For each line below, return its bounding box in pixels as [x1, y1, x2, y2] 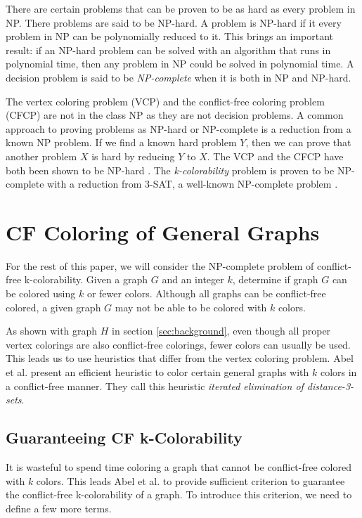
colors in [320, 365, 357, 379]
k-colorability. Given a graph [24, 272, 148, 287]
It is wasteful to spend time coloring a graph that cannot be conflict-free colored [6, 459, 351, 474]
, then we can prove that [245, 135, 351, 150]
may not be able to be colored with [115, 299, 267, 314]
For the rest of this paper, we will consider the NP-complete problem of [6, 258, 314, 273]
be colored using [6, 286, 76, 301]
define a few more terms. [6, 500, 112, 515]
